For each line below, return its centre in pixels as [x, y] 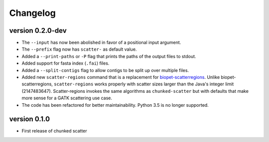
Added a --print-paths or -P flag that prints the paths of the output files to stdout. [109, 56]
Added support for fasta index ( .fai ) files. [66, 63]
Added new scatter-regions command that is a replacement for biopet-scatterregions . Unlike [121, 77]
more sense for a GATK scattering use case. [67, 98]
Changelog [32, 13]
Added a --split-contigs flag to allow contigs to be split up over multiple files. [105, 70]
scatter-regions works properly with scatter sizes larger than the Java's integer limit [144, 84]
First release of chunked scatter [54, 131]
